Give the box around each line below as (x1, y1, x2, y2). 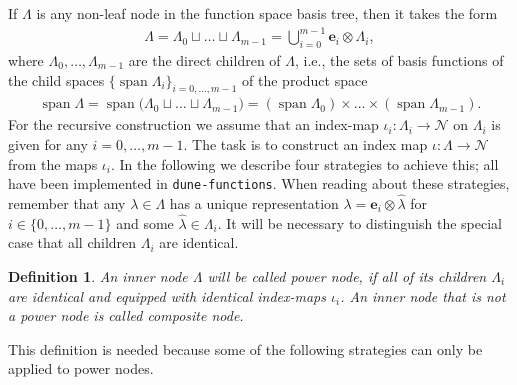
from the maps (8, 153, 98, 174)
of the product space (242, 69, 368, 90)
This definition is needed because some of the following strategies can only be (8, 338, 483, 359)
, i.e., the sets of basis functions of (295, 49, 504, 70)
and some (116, 212, 174, 233)
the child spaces (8, 69, 105, 90)
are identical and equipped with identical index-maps (8, 285, 326, 306)
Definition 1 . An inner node (8, 266, 188, 286)
